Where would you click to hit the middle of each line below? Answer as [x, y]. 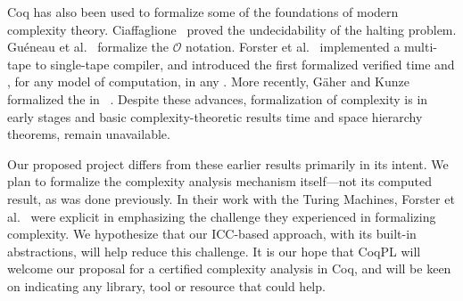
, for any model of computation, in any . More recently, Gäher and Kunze [209, 81]
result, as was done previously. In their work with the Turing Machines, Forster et [231, 198]
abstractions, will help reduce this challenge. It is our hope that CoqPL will [214, 251]
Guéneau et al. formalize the [88, 47]
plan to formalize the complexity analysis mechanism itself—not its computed [220, 181]
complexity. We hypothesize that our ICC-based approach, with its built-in [212, 234]
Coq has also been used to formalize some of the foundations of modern [203, 12]
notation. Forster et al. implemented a [293, 47]
